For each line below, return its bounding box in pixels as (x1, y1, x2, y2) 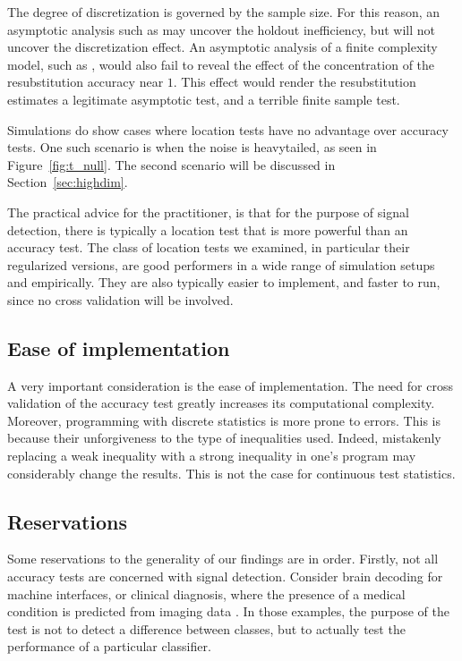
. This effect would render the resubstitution (173, 72, 416, 91)
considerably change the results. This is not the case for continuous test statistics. (7, 463, 456, 482)
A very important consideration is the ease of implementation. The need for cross (7, 376, 453, 394)
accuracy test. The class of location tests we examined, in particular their (7, 238, 410, 257)
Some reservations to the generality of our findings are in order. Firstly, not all (7, 549, 439, 568)
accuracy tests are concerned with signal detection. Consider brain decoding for (7, 567, 443, 586)
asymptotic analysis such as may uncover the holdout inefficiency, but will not (7, 20, 435, 38)
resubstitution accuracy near (7, 72, 164, 91)
